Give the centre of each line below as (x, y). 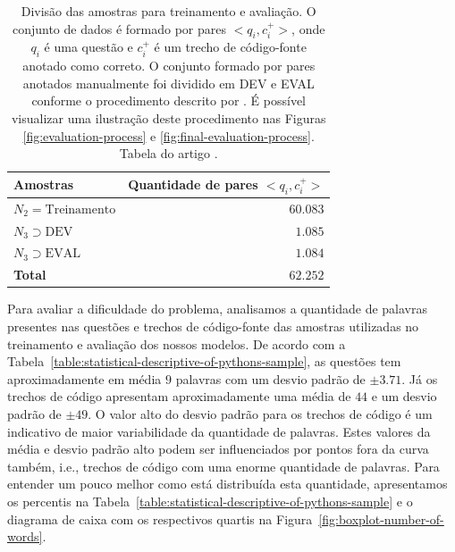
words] (25, 536)
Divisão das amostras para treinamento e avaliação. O (169, 11)
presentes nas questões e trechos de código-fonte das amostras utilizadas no (213, 326)
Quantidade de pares (193, 184)
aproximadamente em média (84, 378)
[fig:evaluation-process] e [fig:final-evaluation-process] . (169, 135)
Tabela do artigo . (169, 153)
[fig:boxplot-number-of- (381, 519)
